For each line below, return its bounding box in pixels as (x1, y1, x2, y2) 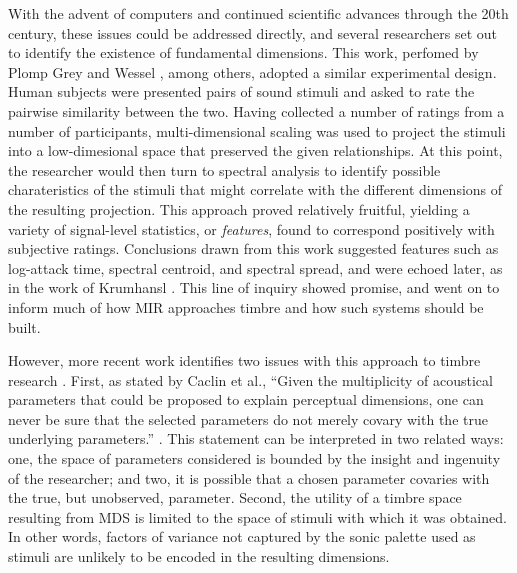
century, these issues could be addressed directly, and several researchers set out (8, 22, 498, 43)
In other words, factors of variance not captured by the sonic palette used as (8, 526, 476, 547)
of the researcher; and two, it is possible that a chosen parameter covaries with (8, 467, 490, 488)
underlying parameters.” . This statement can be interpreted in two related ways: (8, 428, 504, 449)
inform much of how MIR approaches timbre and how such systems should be (8, 296, 484, 317)
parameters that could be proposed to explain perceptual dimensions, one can (8, 389, 484, 410)
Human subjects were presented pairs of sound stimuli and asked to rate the (8, 81, 475, 102)
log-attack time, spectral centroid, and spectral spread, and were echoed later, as (8, 257, 503, 278)
